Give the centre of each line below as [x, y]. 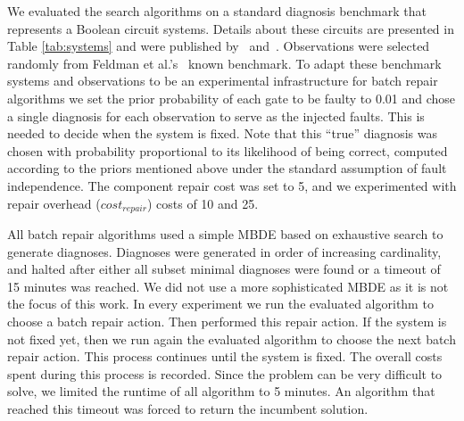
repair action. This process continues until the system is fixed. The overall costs [225, 356]
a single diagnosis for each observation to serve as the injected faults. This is [216, 116]
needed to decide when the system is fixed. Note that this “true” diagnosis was [222, 133]
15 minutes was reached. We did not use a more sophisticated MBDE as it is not [228, 286]
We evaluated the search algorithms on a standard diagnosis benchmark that [217, 11]
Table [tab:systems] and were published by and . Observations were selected [219, 46]
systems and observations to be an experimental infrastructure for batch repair [223, 81]
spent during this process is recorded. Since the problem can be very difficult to [225, 373]
